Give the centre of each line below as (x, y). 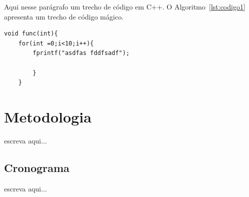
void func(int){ (31, 34)
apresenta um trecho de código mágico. (64, 16)
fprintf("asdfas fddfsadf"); (81, 53)
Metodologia (48, 116)
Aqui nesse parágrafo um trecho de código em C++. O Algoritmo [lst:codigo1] (125, 6)
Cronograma (37, 167)
